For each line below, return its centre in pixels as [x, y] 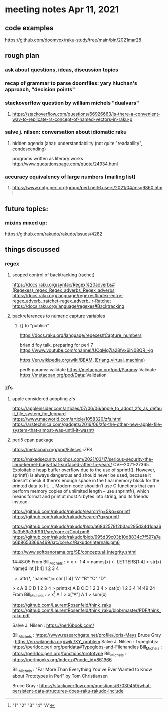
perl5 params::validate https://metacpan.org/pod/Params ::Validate [88, 369]
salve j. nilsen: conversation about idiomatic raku [66, 132]
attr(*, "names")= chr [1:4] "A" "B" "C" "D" [63, 578]
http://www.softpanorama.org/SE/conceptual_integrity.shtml [74, 552]
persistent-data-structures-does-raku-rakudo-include [68, 691]
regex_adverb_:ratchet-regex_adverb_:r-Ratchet [62, 301]
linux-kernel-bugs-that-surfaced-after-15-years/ [62, 464]
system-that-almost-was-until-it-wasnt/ [53, 430]
